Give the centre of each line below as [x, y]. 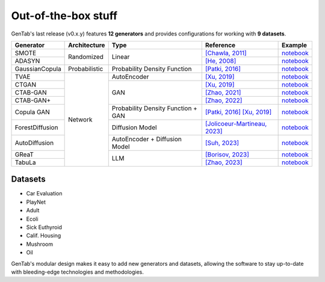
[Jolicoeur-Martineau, [236, 123]
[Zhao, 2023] [224, 162]
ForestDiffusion [36, 127]
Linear [121, 57]
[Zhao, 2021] [223, 92]
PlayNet [36, 202]
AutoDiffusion [34, 143]
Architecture [87, 45]
